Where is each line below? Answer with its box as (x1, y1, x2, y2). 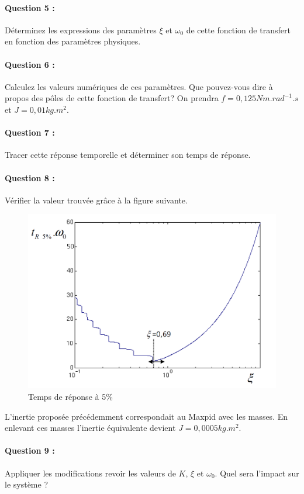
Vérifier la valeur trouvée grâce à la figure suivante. (5, 194, 188, 206)
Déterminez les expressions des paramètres (5, 23, 157, 36)
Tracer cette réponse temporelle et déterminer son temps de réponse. (5, 148, 251, 161)
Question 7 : (5, 126, 55, 139)
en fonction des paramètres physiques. (5, 35, 141, 47)
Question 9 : (5, 444, 55, 457)
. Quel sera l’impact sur (215, 467, 299, 479)
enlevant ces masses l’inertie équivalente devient (5, 422, 176, 434)
